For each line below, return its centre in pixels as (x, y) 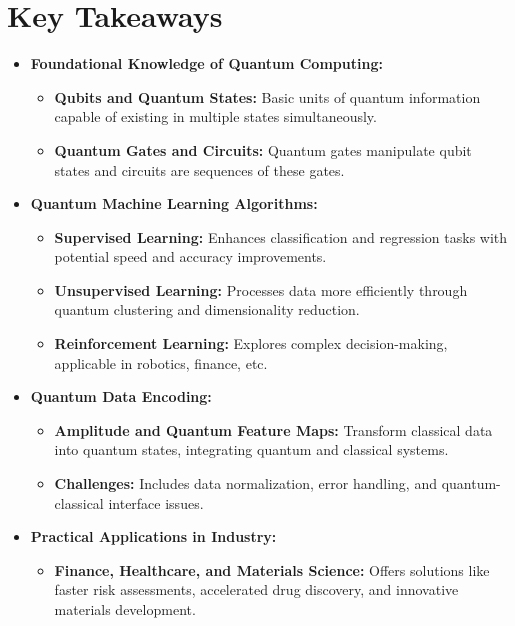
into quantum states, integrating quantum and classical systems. (251, 449)
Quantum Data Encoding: (121, 396)
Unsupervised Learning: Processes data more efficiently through (261, 289)
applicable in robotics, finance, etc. (161, 362)
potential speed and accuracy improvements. (190, 256)
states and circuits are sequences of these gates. (199, 169)
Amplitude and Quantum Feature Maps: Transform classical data (273, 429)
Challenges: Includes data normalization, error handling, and (245, 483)
